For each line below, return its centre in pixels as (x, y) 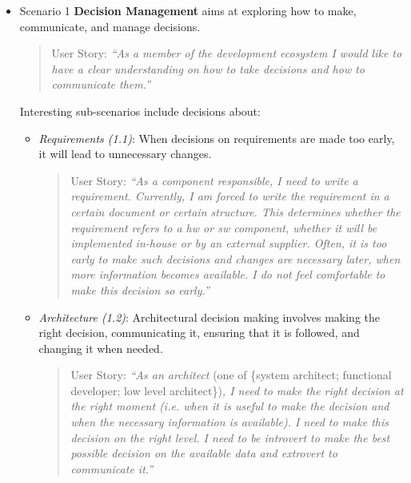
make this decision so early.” (140, 289)
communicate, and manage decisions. (110, 26)
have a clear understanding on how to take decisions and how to (208, 68)
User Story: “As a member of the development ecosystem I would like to (227, 53)
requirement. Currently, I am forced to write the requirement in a (230, 196)
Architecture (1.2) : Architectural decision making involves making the (209, 317)
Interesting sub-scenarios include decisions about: (140, 111)
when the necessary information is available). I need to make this (229, 422)
